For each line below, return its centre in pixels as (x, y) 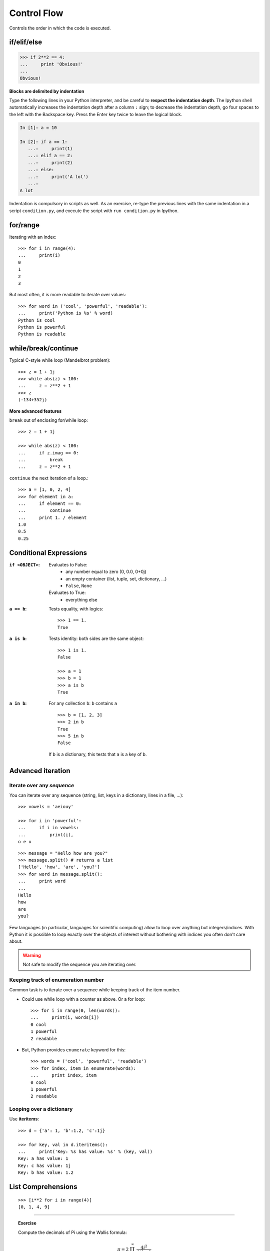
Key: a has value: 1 (43, 1159)
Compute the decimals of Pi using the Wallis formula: (72, 1232)
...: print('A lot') (58, 177)
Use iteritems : (24, 1119)
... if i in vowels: (48, 828)
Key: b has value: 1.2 (46, 1173)
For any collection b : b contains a (83, 704)
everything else (81, 599)
